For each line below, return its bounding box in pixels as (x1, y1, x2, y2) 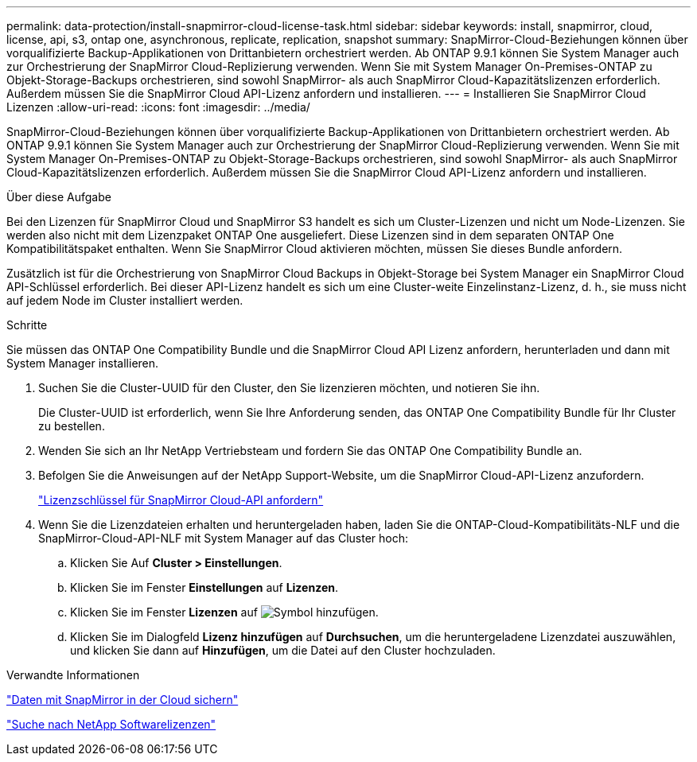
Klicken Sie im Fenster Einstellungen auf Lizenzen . (70, 581, 339, 594)
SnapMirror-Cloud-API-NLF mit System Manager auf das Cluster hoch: (38, 531, 409, 545)
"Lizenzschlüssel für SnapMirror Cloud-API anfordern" (38, 493, 324, 507)
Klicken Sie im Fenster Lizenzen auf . (70, 605, 379, 619)
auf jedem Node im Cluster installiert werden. (6, 294, 243, 307)
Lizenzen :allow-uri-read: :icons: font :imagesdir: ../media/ (6, 100, 310, 114)
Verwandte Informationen (6, 668, 140, 682)
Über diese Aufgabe (6, 190, 111, 204)
